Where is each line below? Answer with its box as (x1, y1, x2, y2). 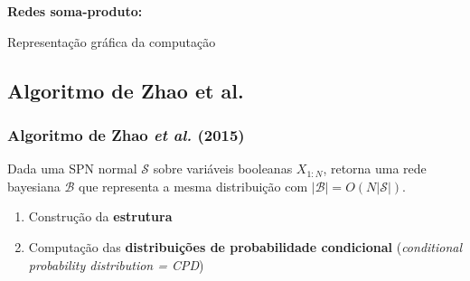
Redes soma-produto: (7, 2, 143, 20)
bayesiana (7, 176, 61, 195)
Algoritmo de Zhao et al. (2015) (7, 123, 245, 145)
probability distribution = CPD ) (28, 255, 204, 274)
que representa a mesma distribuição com (79, 176, 308, 195)
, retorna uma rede (323, 159, 427, 178)
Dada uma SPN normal (7, 159, 137, 178)
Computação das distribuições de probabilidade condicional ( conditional (28, 237, 463, 256)
